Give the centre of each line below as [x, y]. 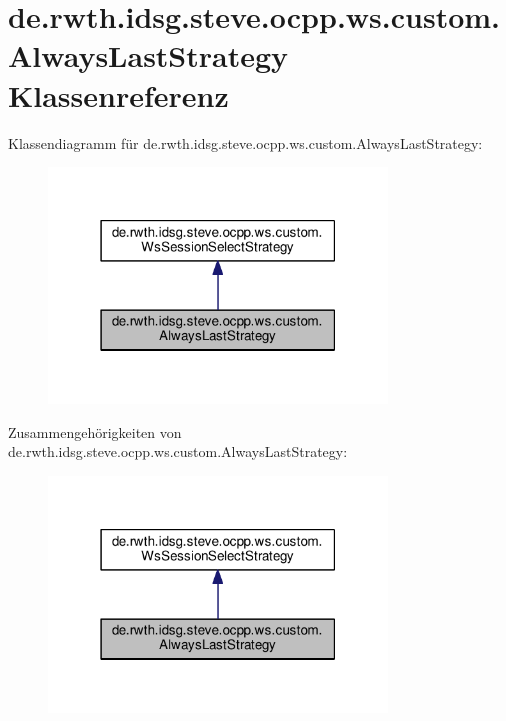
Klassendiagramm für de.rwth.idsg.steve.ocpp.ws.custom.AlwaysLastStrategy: [245, 142]
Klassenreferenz [118, 94]
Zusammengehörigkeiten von [95, 431]
